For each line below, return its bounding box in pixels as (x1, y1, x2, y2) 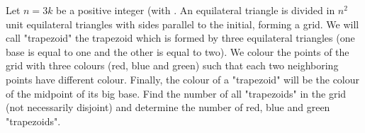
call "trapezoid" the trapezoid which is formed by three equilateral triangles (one (6, 30, 355, 45)
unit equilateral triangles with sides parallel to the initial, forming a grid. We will (6, 16, 359, 31)
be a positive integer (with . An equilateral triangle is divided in (56, 3, 335, 17)
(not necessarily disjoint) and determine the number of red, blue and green (6, 100, 330, 115)
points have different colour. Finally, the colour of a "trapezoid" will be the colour (6, 71, 360, 86)
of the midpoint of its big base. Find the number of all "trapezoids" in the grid (6, 86, 347, 100)
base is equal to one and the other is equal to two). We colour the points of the (6, 44, 349, 59)
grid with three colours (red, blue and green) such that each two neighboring (6, 58, 339, 73)
